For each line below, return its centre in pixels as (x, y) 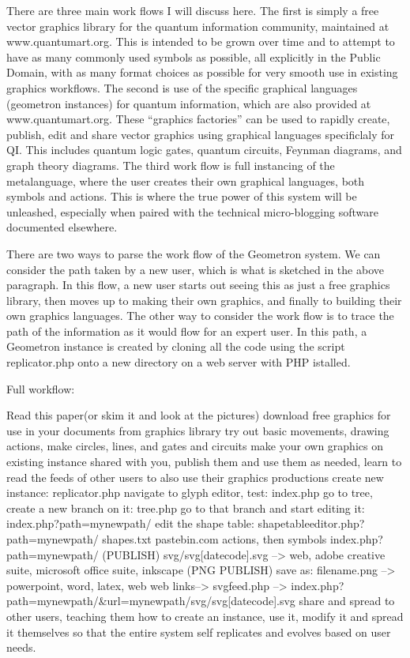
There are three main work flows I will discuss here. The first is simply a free (193, 10)
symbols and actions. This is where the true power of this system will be (182, 196)
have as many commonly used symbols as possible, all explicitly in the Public (194, 56)
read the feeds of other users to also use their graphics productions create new (195, 477)
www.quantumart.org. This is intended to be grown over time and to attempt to (201, 41)
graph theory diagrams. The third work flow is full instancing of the (171, 165)
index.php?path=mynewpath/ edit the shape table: (130, 523)
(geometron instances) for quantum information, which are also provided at (189, 103)
